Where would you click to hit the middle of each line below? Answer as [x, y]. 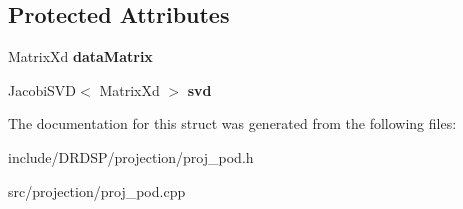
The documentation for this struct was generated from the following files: [232, 123]
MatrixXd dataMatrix [80, 56]
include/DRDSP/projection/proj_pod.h [131, 156]
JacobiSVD [42, 89]
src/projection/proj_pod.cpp [97, 190]
